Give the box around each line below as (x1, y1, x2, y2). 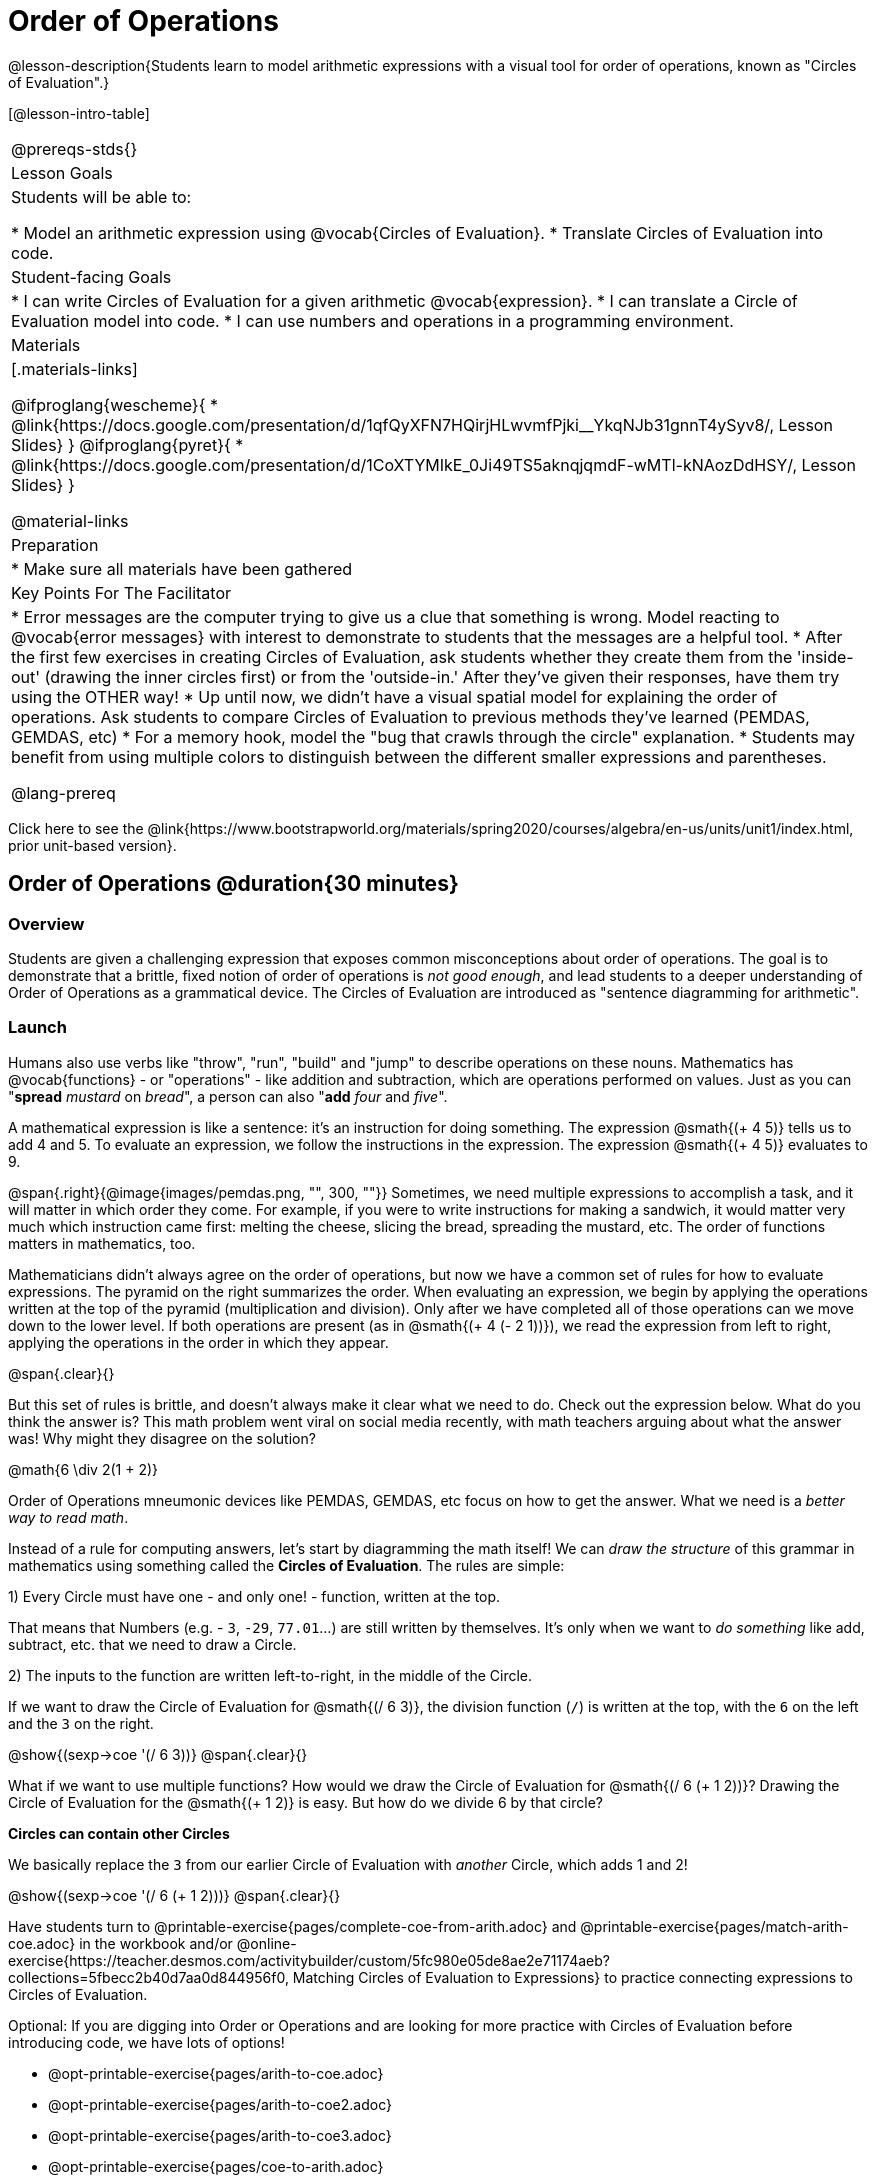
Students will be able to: (11, 186, 192, 207)
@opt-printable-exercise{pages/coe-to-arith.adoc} (48, 2157, 384, 2175)
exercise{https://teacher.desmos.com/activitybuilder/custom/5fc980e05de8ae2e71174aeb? (8, 1951, 610, 1969)
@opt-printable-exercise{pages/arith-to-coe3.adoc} (48, 2126, 392, 2144)
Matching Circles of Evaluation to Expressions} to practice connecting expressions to (292, 1968, 853, 1986)
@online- (236, 1934, 297, 1952)
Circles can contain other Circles (8, 1824, 230, 1842)
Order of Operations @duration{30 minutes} (8, 871, 459, 897)
